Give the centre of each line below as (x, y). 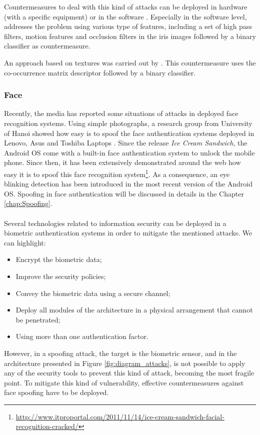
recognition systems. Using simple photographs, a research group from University (128, 123)
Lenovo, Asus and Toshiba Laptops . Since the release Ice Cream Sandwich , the (126, 143)
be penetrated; (38, 319)
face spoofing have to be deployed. (56, 392)
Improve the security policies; (61, 276)
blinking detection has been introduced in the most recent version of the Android (128, 184)
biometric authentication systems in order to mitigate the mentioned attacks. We (128, 233)
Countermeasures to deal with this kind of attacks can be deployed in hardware (126, 6)
